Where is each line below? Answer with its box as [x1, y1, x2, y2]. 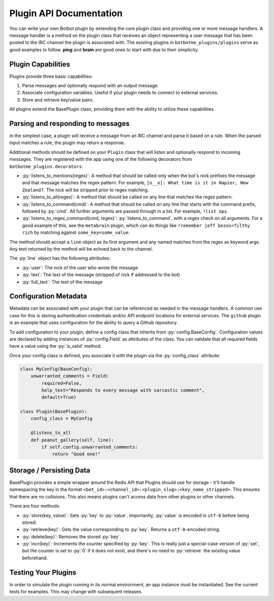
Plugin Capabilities [9, 60, 71, 69]
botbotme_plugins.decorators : [9, 163, 83, 170]
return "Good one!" [52, 451, 101, 457]
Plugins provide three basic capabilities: [9, 73, 93, 79]
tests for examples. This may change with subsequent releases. [9, 589, 143, 595]
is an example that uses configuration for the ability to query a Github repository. [9, 320, 178, 326]
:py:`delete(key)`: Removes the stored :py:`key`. [22, 533, 121, 540]
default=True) [41, 394, 77, 400]
